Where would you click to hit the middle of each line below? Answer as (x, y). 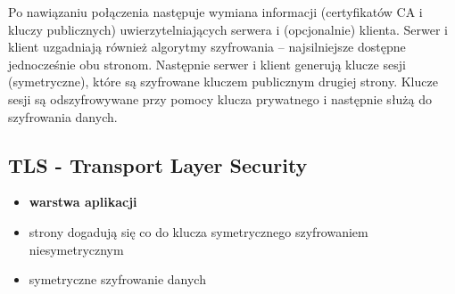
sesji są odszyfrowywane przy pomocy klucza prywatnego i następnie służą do (220, 98)
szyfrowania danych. (63, 116)
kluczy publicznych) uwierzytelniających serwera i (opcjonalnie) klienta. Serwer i (228, 29)
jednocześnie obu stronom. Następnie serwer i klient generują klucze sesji (207, 64)
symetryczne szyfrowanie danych (117, 279)
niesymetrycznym (76, 249)
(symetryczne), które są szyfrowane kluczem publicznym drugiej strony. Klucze (223, 82)
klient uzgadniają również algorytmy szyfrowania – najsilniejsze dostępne (207, 47)
